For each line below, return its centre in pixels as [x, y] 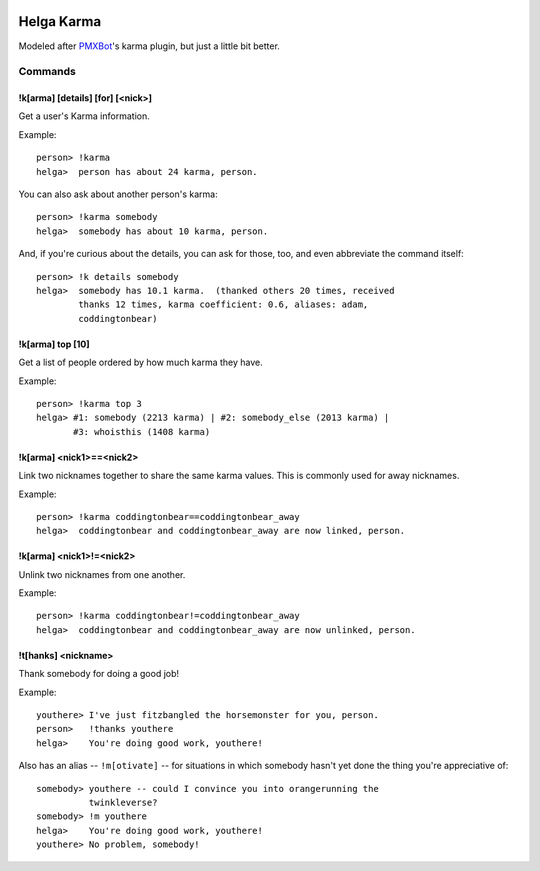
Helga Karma [60, 21]
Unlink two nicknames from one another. [102, 574]
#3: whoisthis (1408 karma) [142, 431]
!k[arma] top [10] [54, 344]
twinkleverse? [123, 802]
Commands [47, 72]
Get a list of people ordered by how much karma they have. [141, 362]
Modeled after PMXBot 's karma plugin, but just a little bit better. [149, 46]
